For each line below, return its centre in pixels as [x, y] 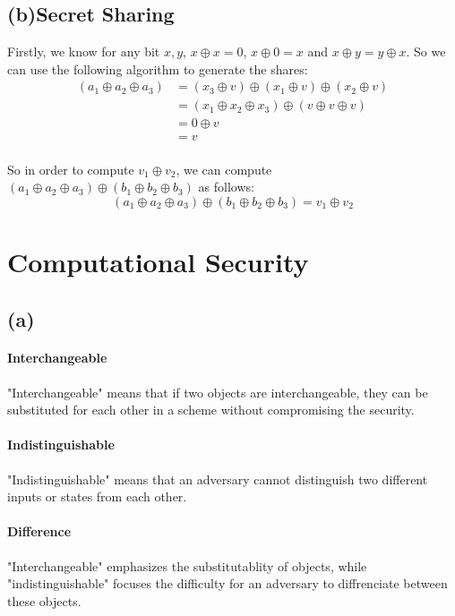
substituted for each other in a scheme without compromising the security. [211, 410]
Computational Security [158, 261]
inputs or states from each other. [97, 496]
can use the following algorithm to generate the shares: [158, 68]
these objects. [44, 600]
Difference [39, 531]
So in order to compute [71, 169]
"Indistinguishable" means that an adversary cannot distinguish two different [218, 479]
